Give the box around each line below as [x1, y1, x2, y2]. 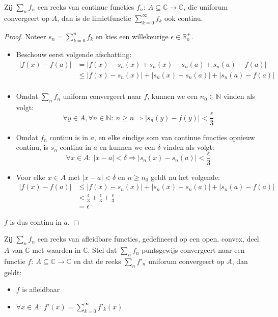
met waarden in [32, 245, 81, 255]
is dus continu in [10, 216, 62, 227]
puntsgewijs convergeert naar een [142, 245, 245, 255]
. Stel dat [88, 245, 117, 255]
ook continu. [164, 12, 203, 23]
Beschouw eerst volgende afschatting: [16, 49, 132, 60]
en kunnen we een [99, 142, 155, 152]
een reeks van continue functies [37, 2, 134, 12]
